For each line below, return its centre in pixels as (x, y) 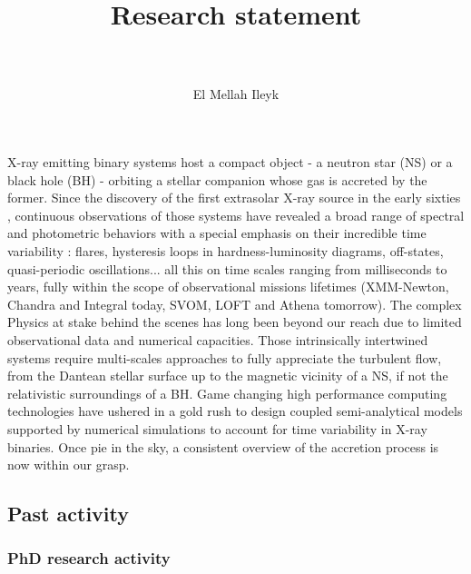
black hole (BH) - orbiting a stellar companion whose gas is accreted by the (217, 179)
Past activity (69, 514)
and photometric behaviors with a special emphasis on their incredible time (217, 233)
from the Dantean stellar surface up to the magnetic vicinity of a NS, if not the (228, 376)
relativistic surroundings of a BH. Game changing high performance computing (227, 393)
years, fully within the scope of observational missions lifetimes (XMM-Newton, (228, 287)
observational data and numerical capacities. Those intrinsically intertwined (218, 340)
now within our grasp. (69, 465)
